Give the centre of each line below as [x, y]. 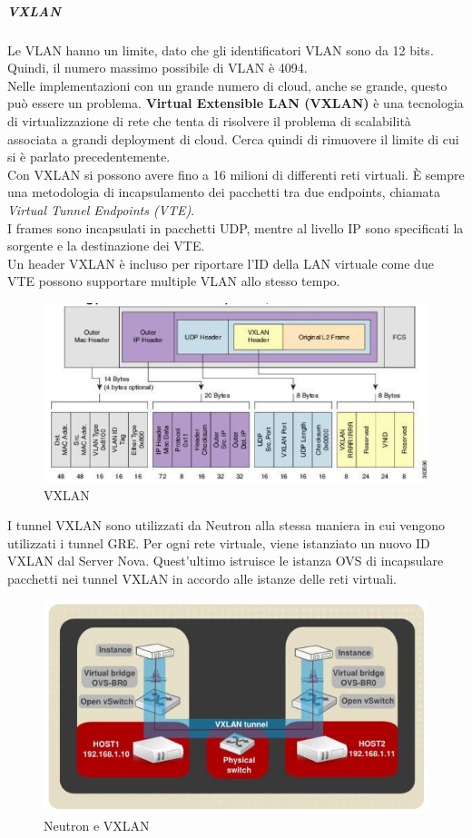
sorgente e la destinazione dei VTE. [106, 246]
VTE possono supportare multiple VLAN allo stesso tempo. [174, 281]
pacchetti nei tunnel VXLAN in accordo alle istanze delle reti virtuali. [202, 578]
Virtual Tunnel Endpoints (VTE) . [101, 209]
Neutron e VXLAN [97, 826]
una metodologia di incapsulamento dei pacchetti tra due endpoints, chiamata [224, 192]
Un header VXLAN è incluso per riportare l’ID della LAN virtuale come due [221, 263]
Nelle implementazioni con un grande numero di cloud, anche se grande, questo [227, 85]
